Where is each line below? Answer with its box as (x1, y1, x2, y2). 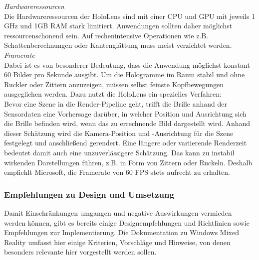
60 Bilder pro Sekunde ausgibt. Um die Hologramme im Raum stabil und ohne (4, 69, 245, 80)
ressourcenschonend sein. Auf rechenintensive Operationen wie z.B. (4, 30, 209, 40)
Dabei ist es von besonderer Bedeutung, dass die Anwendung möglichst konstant (4, 59, 250, 70)
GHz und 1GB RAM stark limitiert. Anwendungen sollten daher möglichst (4, 20, 233, 31)
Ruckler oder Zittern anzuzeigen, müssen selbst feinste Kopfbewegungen (4, 79, 224, 89)
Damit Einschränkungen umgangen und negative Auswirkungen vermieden (4, 207, 232, 218)
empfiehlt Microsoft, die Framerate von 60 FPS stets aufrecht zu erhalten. (4, 167, 230, 177)
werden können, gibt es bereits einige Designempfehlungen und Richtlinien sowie (4, 217, 250, 228)
